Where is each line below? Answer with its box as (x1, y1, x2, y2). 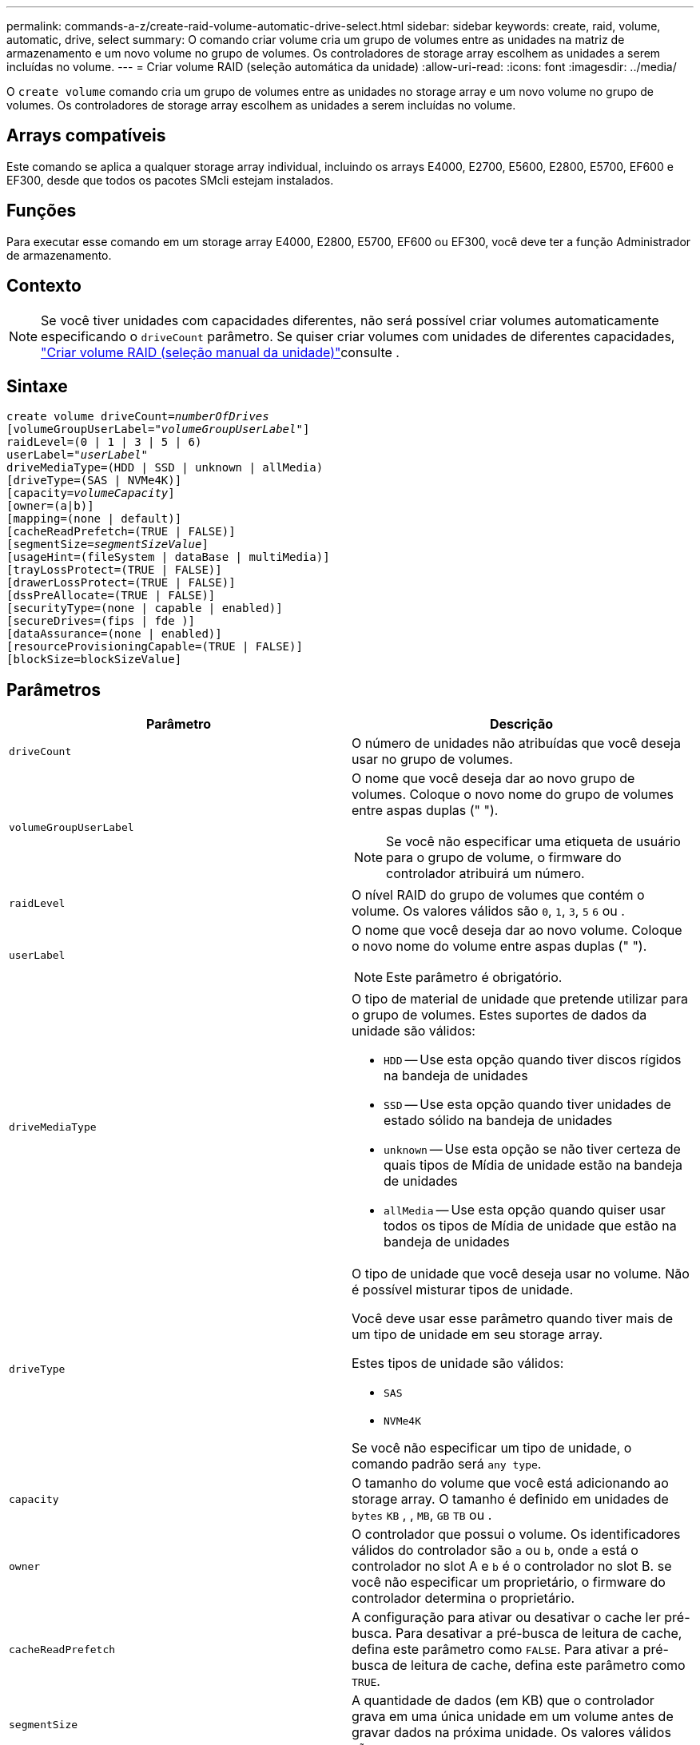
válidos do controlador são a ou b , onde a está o (352, 1542, 638, 1559)
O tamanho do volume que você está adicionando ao (352, 1475, 669, 1492)
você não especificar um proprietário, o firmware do (352, 1574, 666, 1591)
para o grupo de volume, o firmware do (386, 849, 622, 866)
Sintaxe (6, 376, 68, 396)
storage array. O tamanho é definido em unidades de (352, 1491, 669, 1508)
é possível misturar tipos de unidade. (352, 1282, 574, 1298)
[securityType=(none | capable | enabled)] (6, 602, 283, 615)
